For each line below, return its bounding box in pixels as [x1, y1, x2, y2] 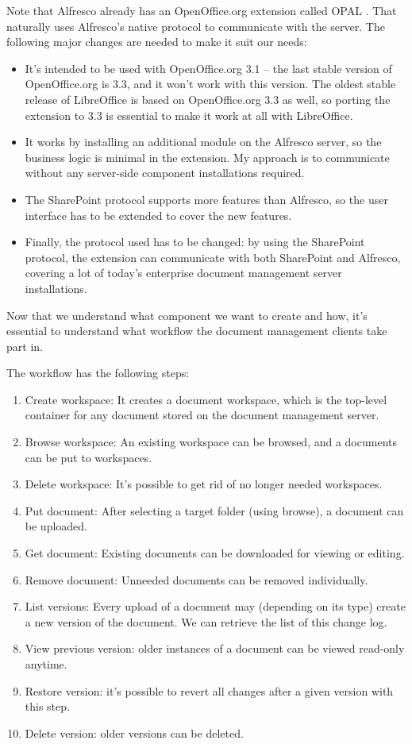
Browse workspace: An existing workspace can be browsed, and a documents [25, 434, 397, 450]
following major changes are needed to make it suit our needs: [6, 33, 307, 50]
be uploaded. [25, 518, 87, 534]
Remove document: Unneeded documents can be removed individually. [25, 571, 368, 588]
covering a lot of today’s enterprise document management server [25, 264, 342, 281]
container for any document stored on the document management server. [25, 407, 379, 423]
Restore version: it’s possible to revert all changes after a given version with [25, 682, 394, 699]
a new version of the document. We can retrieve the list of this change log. [25, 613, 387, 630]
